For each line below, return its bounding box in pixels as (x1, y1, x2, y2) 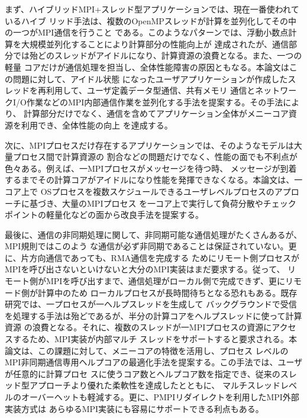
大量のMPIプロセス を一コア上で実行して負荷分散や (62, 197, 263, 209)
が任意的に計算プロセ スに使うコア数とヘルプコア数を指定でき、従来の (5, 367, 280, 380)
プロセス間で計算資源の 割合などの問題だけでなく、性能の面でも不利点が (12, 150, 298, 163)
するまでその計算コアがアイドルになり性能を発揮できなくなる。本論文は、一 (5, 173, 303, 186)
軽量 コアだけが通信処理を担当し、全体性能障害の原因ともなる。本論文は (5, 60, 289, 73)
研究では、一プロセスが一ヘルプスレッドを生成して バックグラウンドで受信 (5, 298, 297, 310)
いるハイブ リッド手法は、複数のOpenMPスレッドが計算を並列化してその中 (5, 14, 296, 27)
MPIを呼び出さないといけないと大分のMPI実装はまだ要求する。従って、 (5, 263, 285, 275)
